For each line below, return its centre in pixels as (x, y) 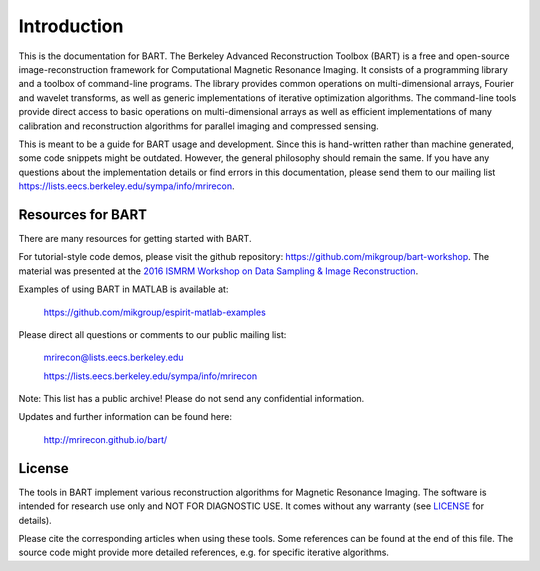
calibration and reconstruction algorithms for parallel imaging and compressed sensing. (198, 126)
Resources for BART (83, 214)
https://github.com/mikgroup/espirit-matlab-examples (155, 312)
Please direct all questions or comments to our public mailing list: (152, 334)
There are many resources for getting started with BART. (135, 238)
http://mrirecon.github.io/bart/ (105, 439)
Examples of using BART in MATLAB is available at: (123, 289)
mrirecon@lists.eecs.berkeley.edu (113, 357)
